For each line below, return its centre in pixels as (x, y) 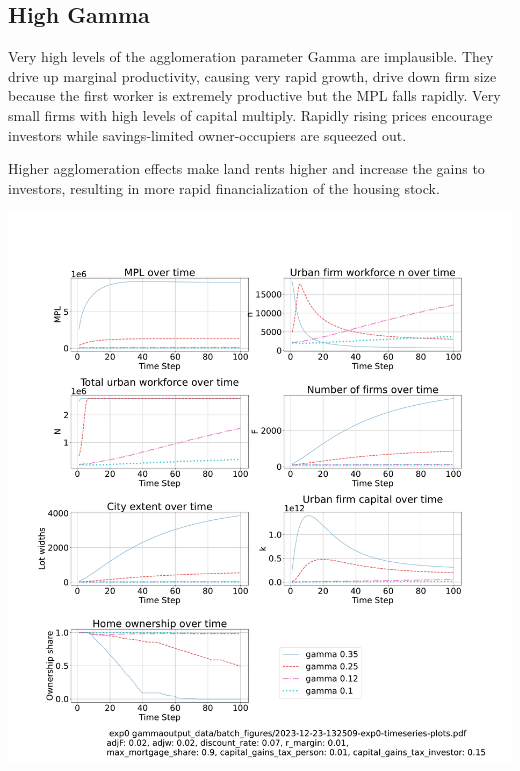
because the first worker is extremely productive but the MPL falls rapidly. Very (254, 95)
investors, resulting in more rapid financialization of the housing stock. (224, 187)
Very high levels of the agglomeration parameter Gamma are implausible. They (251, 56)
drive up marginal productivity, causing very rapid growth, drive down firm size (252, 75)
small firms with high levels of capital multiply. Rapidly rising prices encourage (250, 114)
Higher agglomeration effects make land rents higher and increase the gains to (246, 168)
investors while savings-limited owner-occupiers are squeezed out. (207, 134)
